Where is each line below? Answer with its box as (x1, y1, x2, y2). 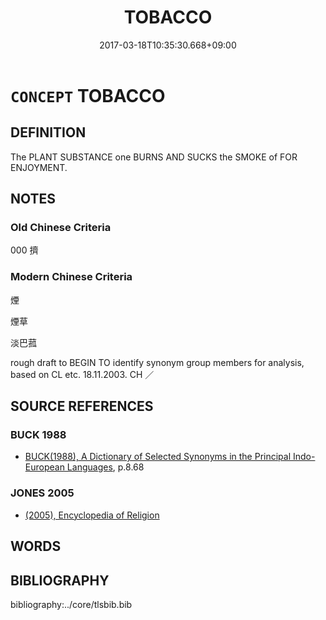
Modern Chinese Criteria (10, 270, 133, 284)
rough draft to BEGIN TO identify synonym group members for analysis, (10, 356, 305, 368)
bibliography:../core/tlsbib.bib (10, 598, 133, 610)
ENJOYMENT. (10, 161, 68, 173)
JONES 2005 (10, 486, 75, 500)
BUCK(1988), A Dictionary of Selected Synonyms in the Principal (24, 451, 292, 463)
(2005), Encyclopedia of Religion (24, 509, 160, 521)
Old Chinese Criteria (10, 221, 112, 235)
